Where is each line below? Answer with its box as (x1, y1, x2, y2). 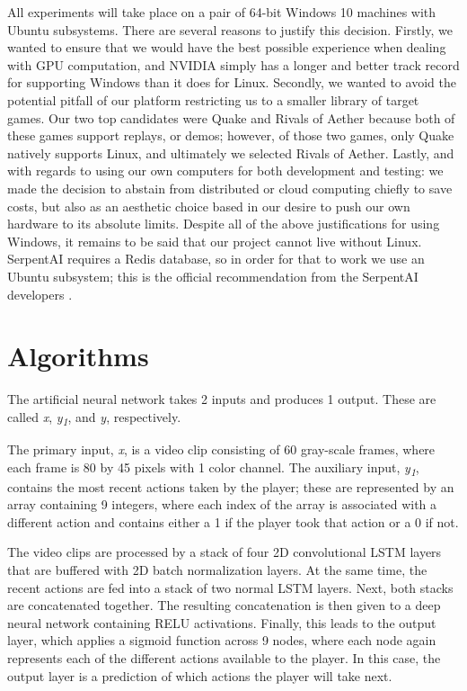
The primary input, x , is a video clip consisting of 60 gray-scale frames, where (7, 439, 436, 458)
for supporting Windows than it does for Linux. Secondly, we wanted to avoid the (7, 73, 456, 92)
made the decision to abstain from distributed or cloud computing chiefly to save (7, 178, 453, 197)
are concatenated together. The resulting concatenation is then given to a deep (7, 596, 441, 615)
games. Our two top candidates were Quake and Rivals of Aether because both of (7, 108, 455, 127)
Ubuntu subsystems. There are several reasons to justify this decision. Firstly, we (7, 20, 453, 39)
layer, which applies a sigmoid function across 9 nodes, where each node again (7, 631, 436, 650)
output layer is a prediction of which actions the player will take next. (7, 666, 392, 685)
